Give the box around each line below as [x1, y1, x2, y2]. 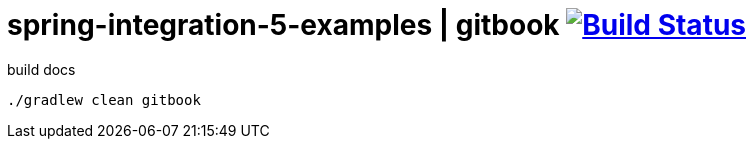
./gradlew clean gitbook [7, 91, 201, 108]
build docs [7, 60, 76, 78]
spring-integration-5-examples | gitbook [7, 8, 560, 42]
